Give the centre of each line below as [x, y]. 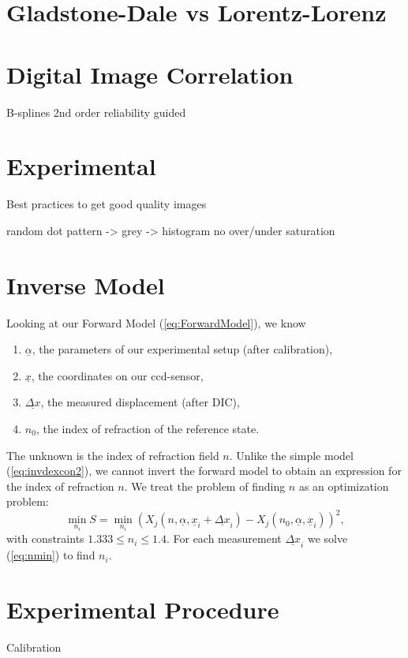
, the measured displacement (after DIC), [140, 402]
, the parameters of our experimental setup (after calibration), [182, 349]
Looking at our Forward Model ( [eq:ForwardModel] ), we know [156, 322]
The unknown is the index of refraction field [113, 455]
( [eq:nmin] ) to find [51, 555]
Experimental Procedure [143, 609]
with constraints [45, 538]
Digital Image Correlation [150, 74]
